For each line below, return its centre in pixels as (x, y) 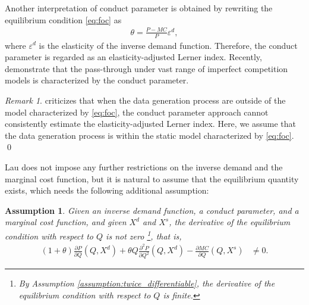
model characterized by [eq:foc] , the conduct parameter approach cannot (137, 112)
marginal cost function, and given (66, 222)
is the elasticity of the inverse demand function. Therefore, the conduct (168, 45)
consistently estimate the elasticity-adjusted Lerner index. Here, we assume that (151, 124)
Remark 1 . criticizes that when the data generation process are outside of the (145, 100)
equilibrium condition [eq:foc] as (63, 19)
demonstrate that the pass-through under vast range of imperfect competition (146, 68)
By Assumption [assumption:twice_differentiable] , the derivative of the (147, 283)
